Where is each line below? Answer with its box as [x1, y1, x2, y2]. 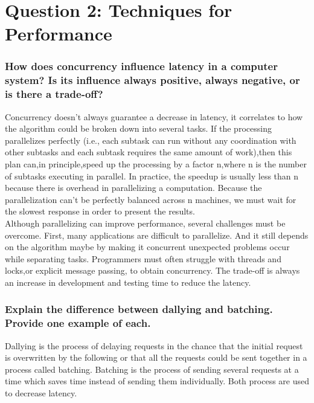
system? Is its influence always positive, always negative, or [5, 73, 300, 88]
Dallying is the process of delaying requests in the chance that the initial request [5, 339, 303, 352]
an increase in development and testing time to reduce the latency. [5, 276, 251, 288]
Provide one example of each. [5, 315, 151, 330]
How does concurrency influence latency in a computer [5, 59, 278, 74]
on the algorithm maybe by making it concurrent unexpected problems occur [5, 240, 290, 253]
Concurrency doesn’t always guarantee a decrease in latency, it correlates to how [5, 110, 303, 123]
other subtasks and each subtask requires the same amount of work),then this [5, 146, 292, 158]
